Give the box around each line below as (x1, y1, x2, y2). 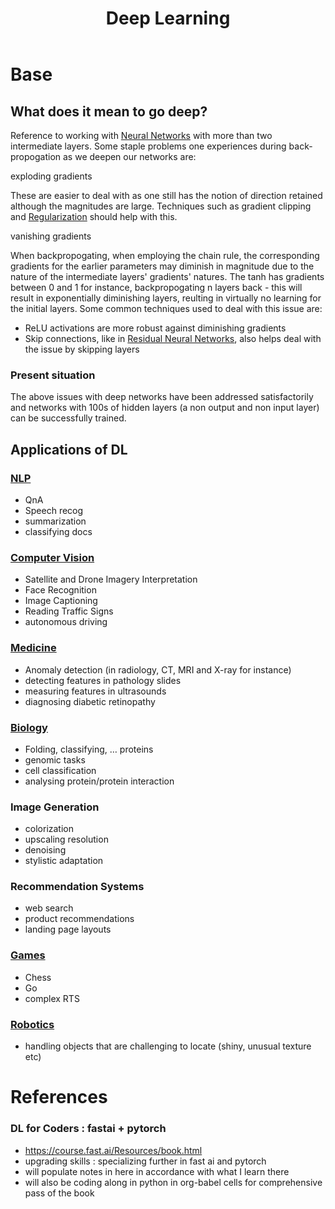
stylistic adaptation (24, 855, 104, 867)
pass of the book (24, 1187, 95, 1199)
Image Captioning (24, 595, 98, 607)
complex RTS (24, 992, 80, 1004)
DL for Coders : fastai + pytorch (10, 1122, 167, 1136)
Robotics (10, 1017, 55, 1031)
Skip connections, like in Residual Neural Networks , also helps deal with (24, 333, 322, 344)
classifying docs (24, 525, 93, 537)
